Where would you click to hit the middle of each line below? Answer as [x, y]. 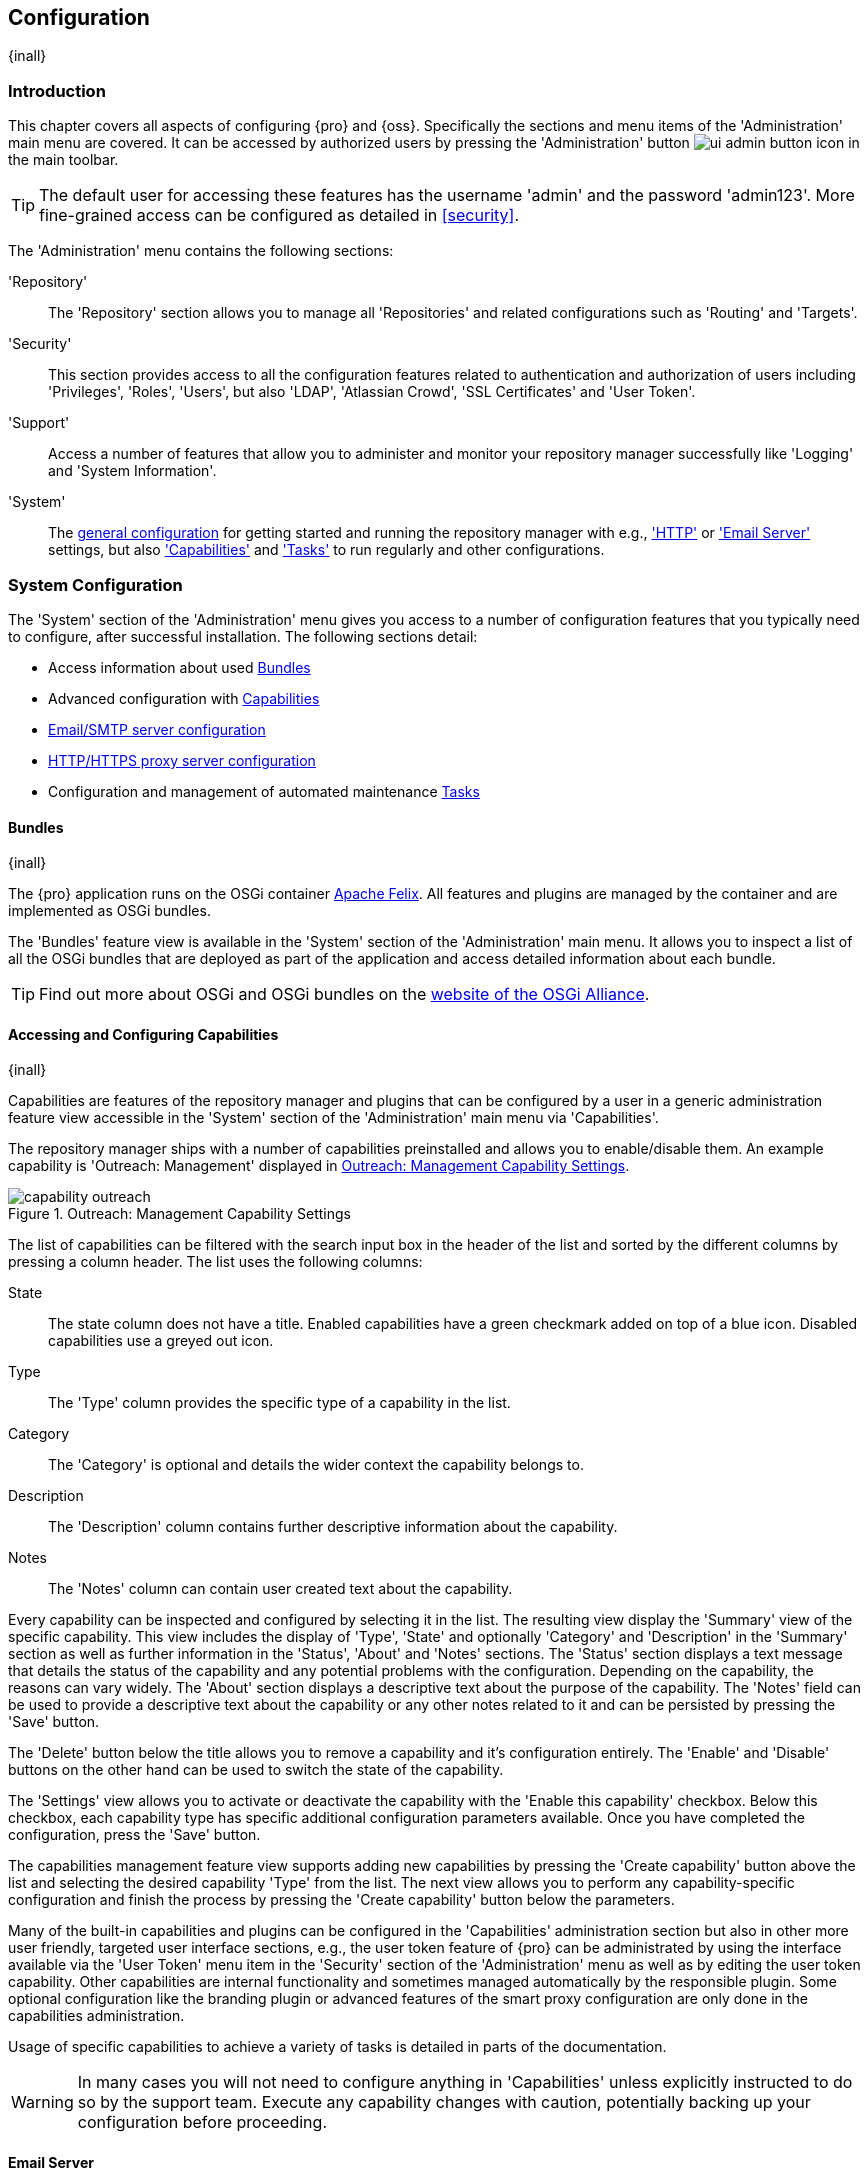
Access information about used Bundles [179, 667]
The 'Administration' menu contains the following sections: [201, 251]
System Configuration [95, 584]
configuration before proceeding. [202, 2122]
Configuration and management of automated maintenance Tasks [264, 791]
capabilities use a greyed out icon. [161, 1341]
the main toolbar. [63, 160]
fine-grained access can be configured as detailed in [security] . [279, 215]
